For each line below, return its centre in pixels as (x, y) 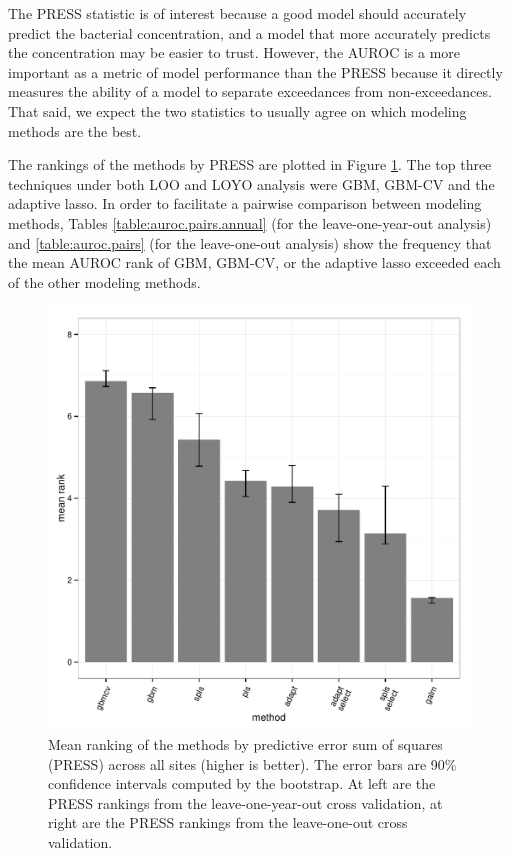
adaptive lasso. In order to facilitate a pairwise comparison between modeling (245, 203)
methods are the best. (75, 130)
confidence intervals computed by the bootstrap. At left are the (242, 783)
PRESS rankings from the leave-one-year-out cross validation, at (245, 802)
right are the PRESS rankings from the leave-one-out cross (228, 822)
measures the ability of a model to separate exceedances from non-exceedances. (250, 91)
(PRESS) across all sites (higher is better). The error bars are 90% (252, 763)
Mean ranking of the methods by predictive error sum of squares (245, 743)
